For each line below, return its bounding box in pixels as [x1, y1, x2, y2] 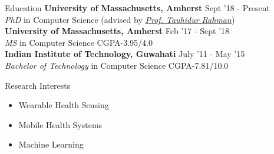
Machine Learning [18, 138, 84, 150]
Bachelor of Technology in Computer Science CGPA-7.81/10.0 [5, 59, 229, 71]
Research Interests [5, 79, 71, 91]
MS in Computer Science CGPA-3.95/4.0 [5, 36, 153, 48]
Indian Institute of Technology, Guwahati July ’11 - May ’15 [5, 48, 245, 60]
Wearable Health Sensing [18, 99, 109, 111]
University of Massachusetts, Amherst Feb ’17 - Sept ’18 [5, 25, 230, 37]
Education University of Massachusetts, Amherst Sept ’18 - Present [5, 2, 270, 14]
